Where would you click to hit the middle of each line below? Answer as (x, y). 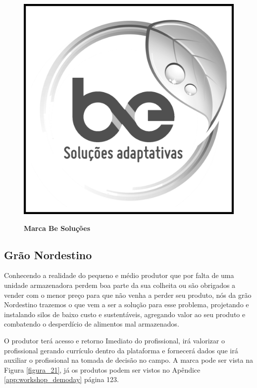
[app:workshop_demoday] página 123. (61, 379)
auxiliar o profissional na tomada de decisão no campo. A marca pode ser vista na (128, 360)
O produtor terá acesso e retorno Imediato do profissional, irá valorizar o (114, 340)
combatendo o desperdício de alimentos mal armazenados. (92, 324)
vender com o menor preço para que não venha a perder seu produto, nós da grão (128, 295)
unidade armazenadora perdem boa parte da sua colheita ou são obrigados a (120, 285)
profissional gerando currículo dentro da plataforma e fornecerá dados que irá (121, 350)
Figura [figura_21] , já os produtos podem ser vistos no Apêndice (102, 369)
